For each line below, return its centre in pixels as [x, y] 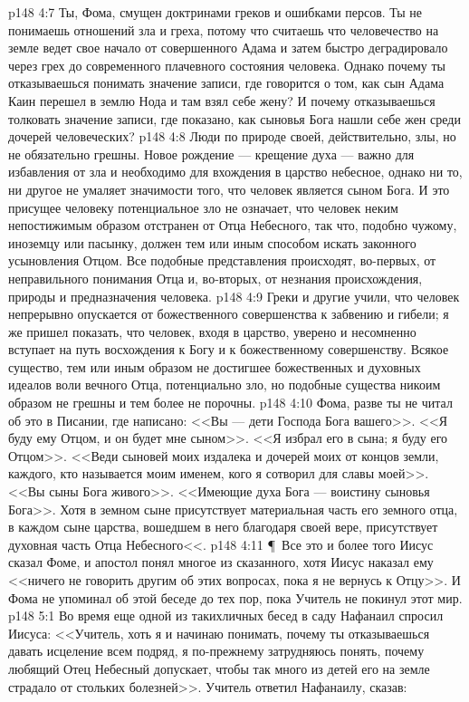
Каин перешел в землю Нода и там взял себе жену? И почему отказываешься [222, 100]
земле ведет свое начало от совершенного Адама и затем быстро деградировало [228, 48]
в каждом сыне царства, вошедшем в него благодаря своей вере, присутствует [223, 527]
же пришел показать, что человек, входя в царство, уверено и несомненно [212, 331]
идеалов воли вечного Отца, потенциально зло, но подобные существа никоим [225, 385]
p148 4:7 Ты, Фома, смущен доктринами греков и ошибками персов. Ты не [215, 12]
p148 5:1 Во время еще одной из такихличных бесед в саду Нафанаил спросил [226, 615]
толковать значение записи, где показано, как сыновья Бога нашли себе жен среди [234, 118]
